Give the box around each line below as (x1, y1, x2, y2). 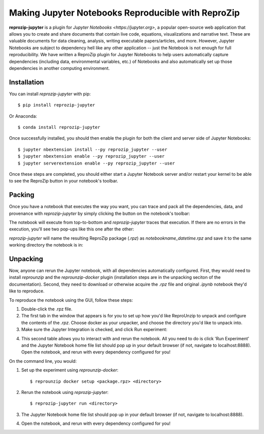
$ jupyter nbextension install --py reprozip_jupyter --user (18, 146, 167, 152)
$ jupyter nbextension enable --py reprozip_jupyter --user (18, 154, 165, 159)
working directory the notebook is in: (9, 242, 83, 248)
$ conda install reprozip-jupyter (18, 124, 100, 130)
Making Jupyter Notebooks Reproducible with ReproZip (9, 7, 240, 18)
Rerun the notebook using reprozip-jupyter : (21, 389, 109, 395)
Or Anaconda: (9, 113, 37, 119)
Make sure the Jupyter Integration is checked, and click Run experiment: (21, 327, 168, 332)
